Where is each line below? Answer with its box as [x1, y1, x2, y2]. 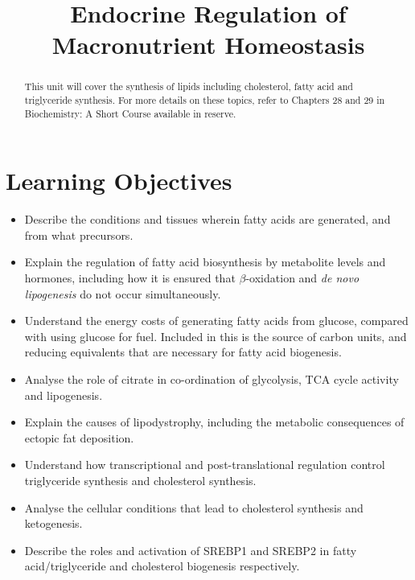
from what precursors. [24, 226, 134, 243]
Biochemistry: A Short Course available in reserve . [24, 106, 236, 120]
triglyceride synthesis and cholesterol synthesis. [24, 471, 257, 488]
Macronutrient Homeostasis [51, 28, 365, 61]
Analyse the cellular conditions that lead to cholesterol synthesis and [24, 499, 364, 516]
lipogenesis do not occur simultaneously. [24, 285, 221, 302]
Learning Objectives [6, 164, 232, 197]
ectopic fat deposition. [24, 429, 134, 446]
